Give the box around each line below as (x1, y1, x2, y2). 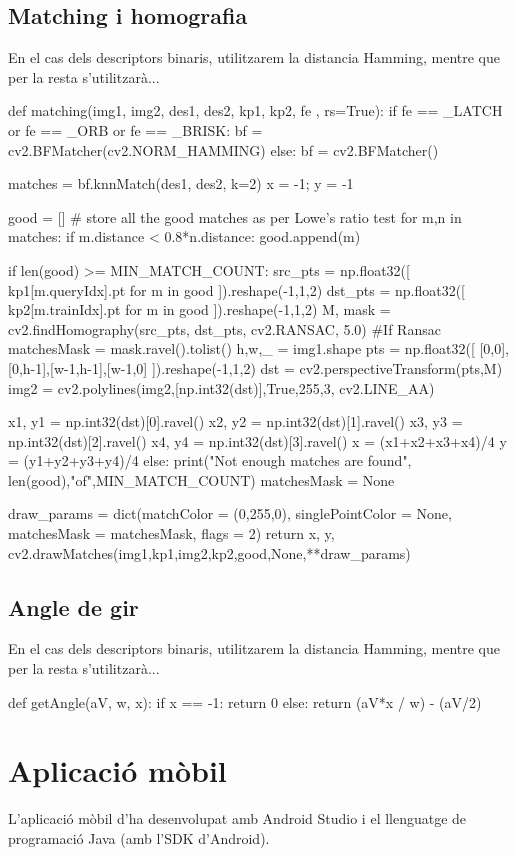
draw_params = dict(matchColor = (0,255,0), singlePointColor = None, (8, 503, 452, 524)
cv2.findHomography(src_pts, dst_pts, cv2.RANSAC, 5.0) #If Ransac (8, 318, 441, 339)
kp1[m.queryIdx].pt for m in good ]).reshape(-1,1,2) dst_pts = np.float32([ (8, 279, 465, 300)
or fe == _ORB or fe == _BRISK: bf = (8, 119, 263, 140)
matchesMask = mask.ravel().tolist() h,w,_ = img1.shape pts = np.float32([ (8, 338, 475, 359)
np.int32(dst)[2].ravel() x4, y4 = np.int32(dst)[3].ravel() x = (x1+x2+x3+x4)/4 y (8, 430, 507, 451)
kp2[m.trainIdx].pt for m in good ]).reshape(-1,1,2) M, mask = (8, 299, 391, 320)
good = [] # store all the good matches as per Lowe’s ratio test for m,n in (8, 206, 462, 227)
